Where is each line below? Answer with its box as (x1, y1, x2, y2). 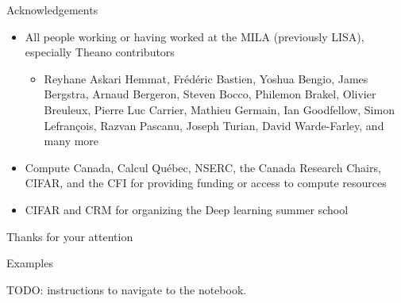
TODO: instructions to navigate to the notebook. (6, 281, 247, 297)
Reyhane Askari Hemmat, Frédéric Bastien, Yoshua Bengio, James (44, 70, 368, 86)
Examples (6, 255, 53, 271)
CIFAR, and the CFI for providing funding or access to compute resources (25, 175, 387, 191)
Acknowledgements (6, 2, 98, 17)
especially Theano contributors (25, 44, 175, 60)
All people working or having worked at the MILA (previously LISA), (25, 28, 364, 44)
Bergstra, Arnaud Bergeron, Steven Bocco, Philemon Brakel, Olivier (44, 86, 376, 102)
